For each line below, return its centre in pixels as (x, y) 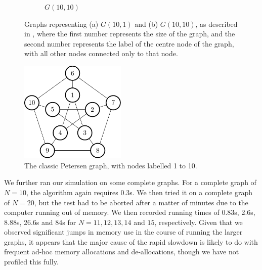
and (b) (146, 24)
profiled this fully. (31, 262)
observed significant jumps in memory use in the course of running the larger (123, 232)
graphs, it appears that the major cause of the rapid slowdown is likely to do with (131, 241)
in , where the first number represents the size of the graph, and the (130, 34)
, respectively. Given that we (199, 222)
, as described (216, 24)
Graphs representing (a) (61, 24)
